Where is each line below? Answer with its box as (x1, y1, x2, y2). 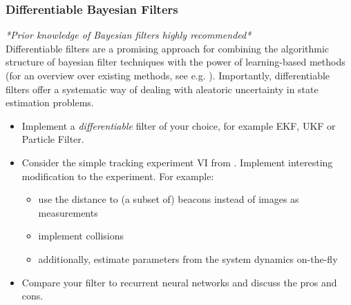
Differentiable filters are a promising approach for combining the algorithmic (6, 41, 330, 55)
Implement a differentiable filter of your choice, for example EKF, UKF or (21, 118, 336, 132)
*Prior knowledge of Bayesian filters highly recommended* (6, 28, 252, 42)
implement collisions (38, 228, 124, 243)
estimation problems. (6, 95, 94, 110)
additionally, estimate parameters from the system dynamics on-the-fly (38, 251, 338, 266)
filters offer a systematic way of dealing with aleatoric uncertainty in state (6, 81, 319, 96)
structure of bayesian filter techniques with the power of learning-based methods (6, 55, 345, 69)
